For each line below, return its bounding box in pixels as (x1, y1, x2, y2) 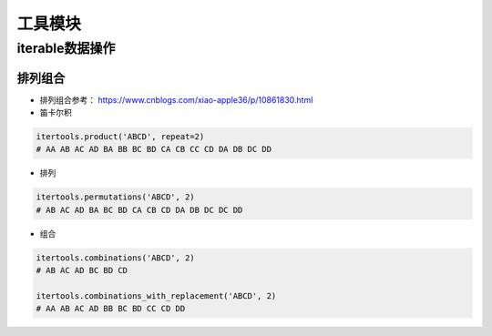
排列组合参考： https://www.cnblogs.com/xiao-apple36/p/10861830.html (39, 94, 313, 105)
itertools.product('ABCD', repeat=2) (36, 132, 205, 142)
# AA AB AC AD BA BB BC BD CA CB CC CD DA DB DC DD (36, 144, 272, 155)
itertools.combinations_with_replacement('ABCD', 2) (36, 290, 277, 300)
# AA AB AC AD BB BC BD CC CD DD (36, 303, 186, 314)
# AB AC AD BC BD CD (36, 265, 128, 276)
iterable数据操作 (16, 40, 116, 56)
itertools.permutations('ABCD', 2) (36, 192, 195, 202)
